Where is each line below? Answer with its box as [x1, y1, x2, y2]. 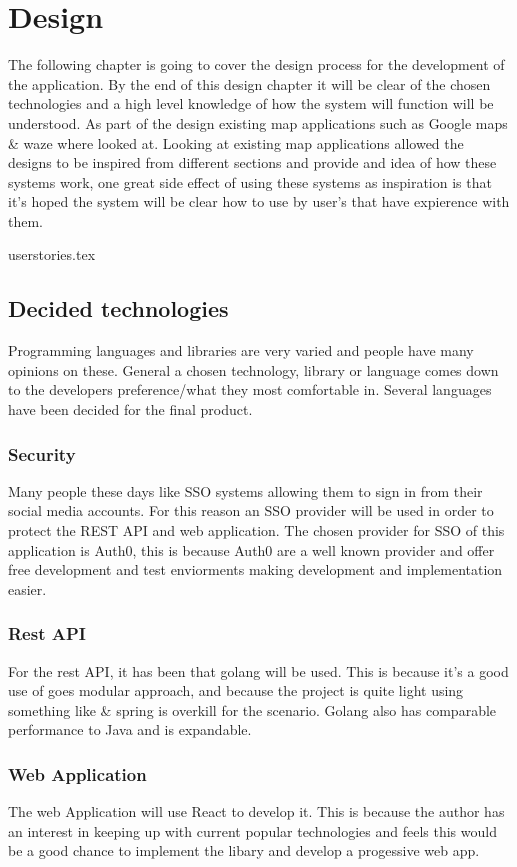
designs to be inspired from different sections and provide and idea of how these [8, 152, 497, 173]
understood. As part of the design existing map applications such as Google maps [8, 112, 508, 133]
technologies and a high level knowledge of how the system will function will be [8, 93, 494, 114]
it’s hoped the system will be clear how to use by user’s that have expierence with [8, 191, 510, 212]
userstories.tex [8, 244, 96, 265]
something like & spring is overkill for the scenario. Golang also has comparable [8, 699, 497, 720]
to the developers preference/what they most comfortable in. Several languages [8, 379, 492, 400]
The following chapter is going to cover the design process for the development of [8, 54, 505, 75]
